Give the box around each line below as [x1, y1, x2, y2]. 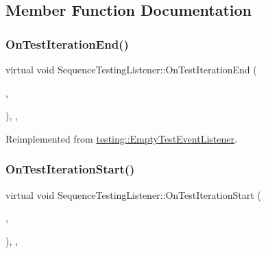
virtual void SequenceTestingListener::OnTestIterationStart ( [5, 187, 261, 202]
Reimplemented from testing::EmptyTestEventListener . [5, 131, 237, 145]
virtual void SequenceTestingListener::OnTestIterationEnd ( [5, 62, 257, 76]
